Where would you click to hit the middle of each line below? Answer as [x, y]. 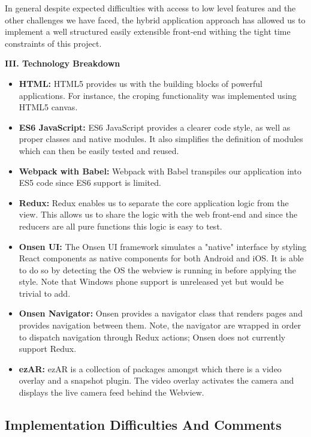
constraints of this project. [53, 43]
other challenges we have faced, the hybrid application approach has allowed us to [155, 19]
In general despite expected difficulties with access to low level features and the [150, 8]
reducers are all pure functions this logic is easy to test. [120, 226]
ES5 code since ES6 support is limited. [90, 183]
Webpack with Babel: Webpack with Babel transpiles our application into [160, 171]
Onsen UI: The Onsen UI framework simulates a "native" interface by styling [163, 246]
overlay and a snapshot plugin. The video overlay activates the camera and [156, 380]
